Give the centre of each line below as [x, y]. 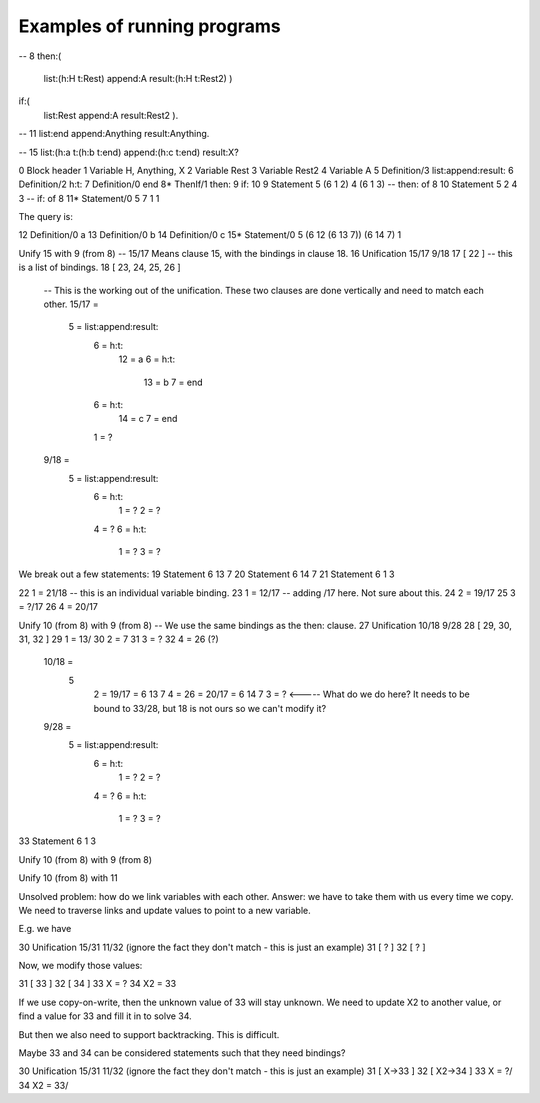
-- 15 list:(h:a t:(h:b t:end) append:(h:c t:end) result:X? [128, 152]
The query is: [46, 217]
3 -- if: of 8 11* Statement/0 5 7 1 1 [89, 198]
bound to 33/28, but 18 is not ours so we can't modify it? [210, 708]
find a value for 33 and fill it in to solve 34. [105, 1016]
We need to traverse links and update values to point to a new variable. [164, 910]
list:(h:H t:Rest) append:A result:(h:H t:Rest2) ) [138, 78]
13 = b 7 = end [173, 382]
